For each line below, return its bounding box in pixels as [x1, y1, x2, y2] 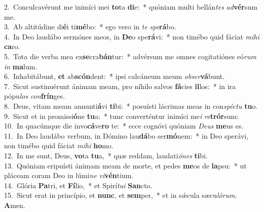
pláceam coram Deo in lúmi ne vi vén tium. [4, 170, 134, 181]
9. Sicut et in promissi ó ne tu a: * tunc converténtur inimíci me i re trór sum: [4, 110, 239, 121]
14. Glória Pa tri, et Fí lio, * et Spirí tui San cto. [4, 180, 153, 190]
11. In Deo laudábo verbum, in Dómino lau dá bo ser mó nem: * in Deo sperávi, [4, 130, 249, 141]
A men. [4, 199, 25, 210]
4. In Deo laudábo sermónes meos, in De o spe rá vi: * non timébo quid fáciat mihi [4, 31, 259, 41]
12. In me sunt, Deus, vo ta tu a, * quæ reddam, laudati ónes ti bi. [4, 150, 208, 160]
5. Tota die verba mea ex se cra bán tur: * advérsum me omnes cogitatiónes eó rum [4, 51, 256, 61]
